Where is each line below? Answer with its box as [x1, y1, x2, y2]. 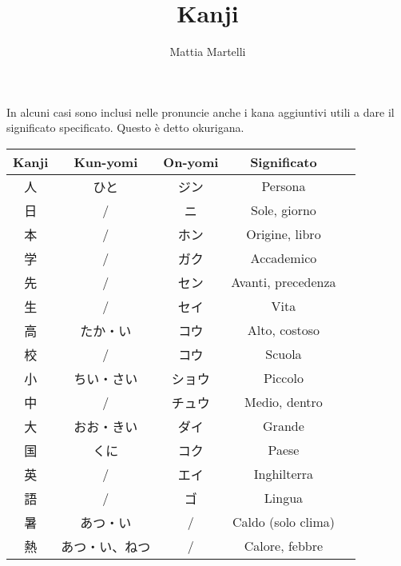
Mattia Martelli [169, 43, 246, 60]
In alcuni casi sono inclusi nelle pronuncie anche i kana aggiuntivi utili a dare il [6, 103, 395, 120]
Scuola [265, 345, 302, 364]
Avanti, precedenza [231, 273, 336, 292]
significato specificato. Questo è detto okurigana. [6, 119, 244, 136]
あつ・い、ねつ [61, 536, 151, 556]
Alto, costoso [247, 321, 320, 340]
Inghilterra [253, 464, 314, 484]
